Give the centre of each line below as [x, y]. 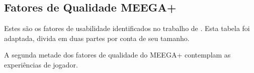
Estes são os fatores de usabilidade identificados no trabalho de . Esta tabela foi [127, 28]
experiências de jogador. [41, 64]
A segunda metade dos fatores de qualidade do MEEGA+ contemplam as [117, 55]
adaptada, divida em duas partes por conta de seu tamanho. [97, 38]
